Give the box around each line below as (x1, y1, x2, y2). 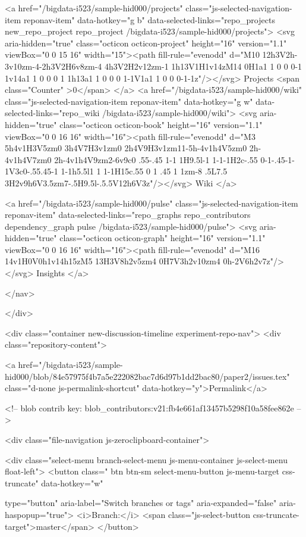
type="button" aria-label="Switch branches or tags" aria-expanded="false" (5, 497, 277, 509)
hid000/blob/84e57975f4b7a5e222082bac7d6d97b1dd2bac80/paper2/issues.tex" (5, 370, 290, 382)
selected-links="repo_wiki (5, 107, 100, 119)
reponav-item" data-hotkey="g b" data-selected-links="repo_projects (23, 13, 275, 26)
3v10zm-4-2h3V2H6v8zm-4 (5, 60, 102, 72)
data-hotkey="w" (41, 476, 103, 489)
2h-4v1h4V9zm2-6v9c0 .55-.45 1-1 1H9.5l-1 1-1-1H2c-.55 (54, 153, 258, 166)
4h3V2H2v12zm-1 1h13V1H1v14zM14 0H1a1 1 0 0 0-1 (104, 60, 302, 72)
